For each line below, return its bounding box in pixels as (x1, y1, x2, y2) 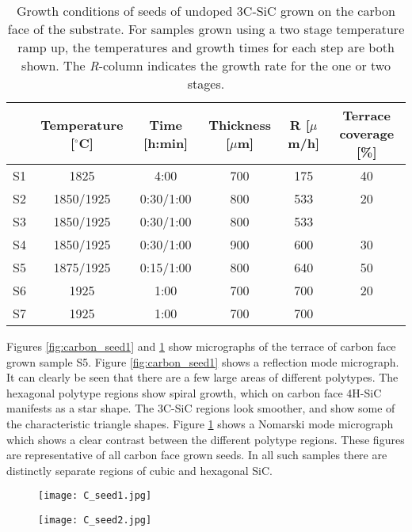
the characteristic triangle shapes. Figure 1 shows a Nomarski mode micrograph (6, 415, 394, 431)
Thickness (208, 115, 271, 134)
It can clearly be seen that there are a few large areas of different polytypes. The (6, 369, 399, 386)
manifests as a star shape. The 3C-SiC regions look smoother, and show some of (6, 400, 395, 416)
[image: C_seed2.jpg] (38, 515, 152, 526)
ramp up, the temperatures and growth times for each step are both (17, 38, 395, 56)
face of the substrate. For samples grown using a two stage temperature (7, 20, 405, 38)
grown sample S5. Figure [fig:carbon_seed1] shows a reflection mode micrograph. (6, 353, 399, 370)
